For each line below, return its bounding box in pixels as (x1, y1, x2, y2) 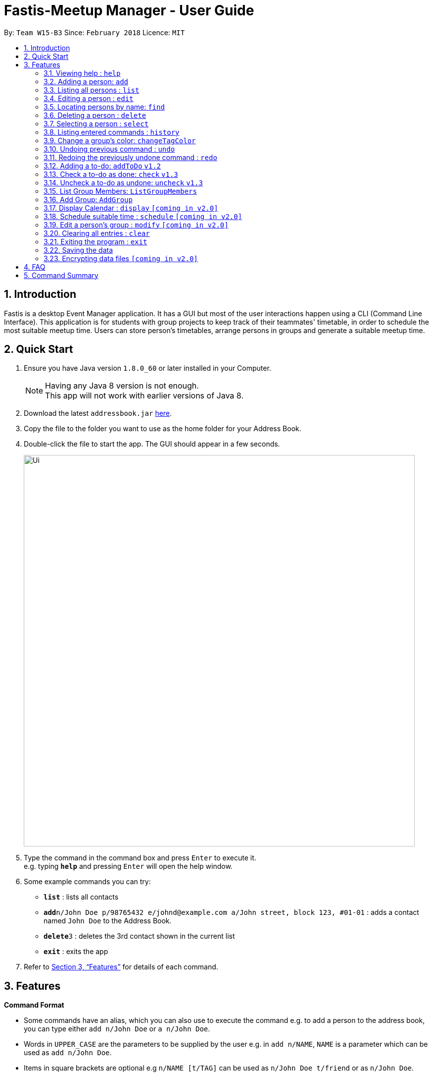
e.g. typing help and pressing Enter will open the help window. (24, 862, 233, 871)
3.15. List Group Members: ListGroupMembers (44, 186, 197, 195)
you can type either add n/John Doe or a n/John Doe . (24, 1024, 210, 1033)
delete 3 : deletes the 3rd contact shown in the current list (44, 932, 235, 941)
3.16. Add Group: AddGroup (44, 195, 133, 204)
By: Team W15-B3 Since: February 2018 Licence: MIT (4, 28, 185, 37)
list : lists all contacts (44, 893, 119, 902)
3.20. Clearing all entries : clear (44, 228, 150, 237)
